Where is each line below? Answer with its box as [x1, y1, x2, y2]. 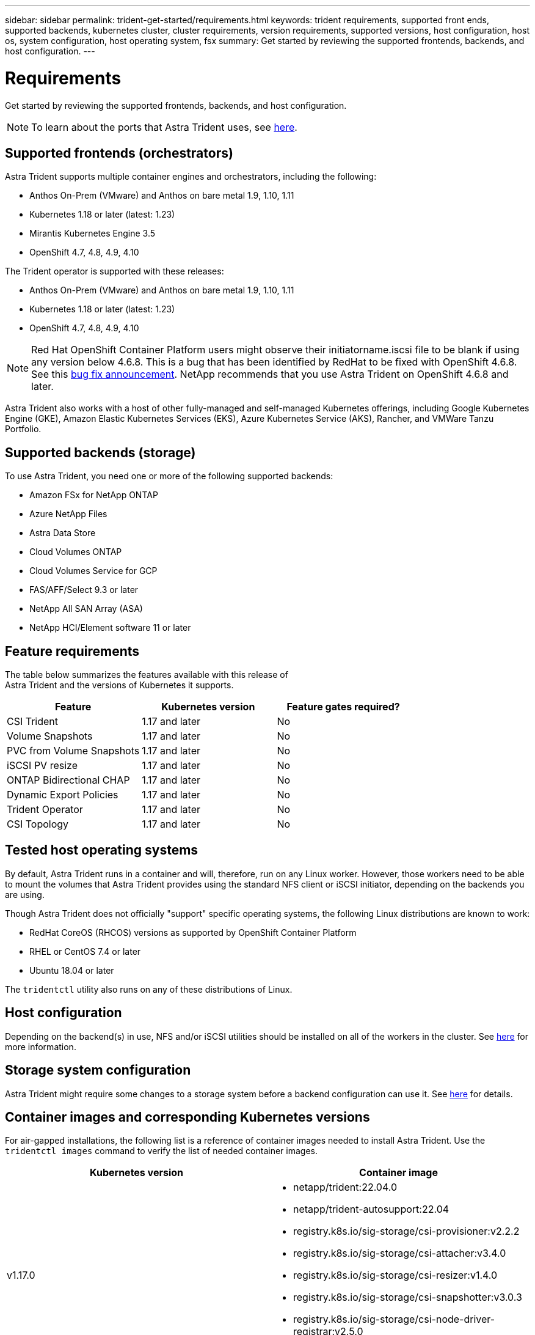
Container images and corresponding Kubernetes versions [5, 1109, 370, 1125]
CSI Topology [7, 818, 69, 831]
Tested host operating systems [5, 842, 198, 858]
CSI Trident [7, 715, 59, 728]
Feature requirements [5, 643, 140, 659]
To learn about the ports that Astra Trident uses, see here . [31, 120, 297, 133]
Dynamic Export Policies [7, 789, 118, 801]
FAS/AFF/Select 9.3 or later [29, 584, 139, 595]
